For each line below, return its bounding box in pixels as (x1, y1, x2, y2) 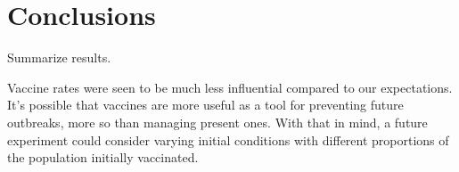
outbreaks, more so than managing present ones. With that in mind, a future (7, 112, 428, 131)
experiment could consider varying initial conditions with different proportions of (7, 130, 449, 149)
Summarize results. (7, 48, 111, 67)
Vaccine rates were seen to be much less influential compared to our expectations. (7, 78, 453, 96)
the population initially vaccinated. (7, 148, 199, 167)
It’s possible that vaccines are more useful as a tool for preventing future (7, 95, 404, 114)
